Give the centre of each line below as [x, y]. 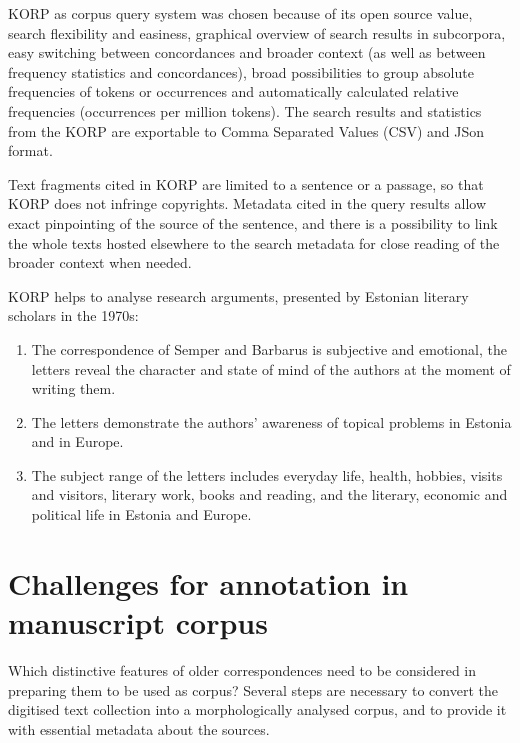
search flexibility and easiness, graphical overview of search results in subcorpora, [257, 32]
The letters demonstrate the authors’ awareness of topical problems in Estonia [271, 421]
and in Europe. [77, 441]
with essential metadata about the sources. [139, 728]
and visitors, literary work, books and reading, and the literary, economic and [269, 494]
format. [30, 150]
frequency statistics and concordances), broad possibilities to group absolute [241, 71]
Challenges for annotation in [208, 582]
